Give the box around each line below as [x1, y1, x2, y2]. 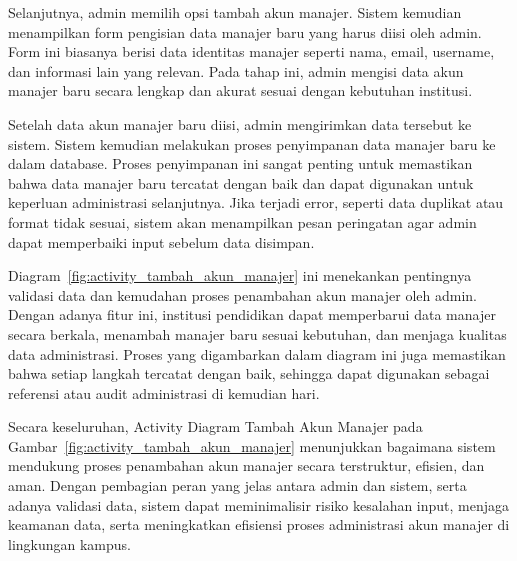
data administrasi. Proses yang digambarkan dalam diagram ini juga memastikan [8, 343, 506, 364]
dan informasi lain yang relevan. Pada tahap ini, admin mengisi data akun [8, 60, 464, 81]
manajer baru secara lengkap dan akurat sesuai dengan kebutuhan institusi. [8, 80, 473, 101]
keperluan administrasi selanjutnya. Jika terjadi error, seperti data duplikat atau [8, 192, 504, 213]
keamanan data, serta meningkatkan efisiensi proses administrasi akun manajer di [8, 514, 510, 535]
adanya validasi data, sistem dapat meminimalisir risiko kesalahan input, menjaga [8, 494, 510, 515]
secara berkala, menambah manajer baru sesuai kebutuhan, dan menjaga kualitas [8, 323, 507, 344]
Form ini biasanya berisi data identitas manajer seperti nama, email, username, [8, 41, 495, 62]
